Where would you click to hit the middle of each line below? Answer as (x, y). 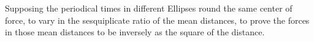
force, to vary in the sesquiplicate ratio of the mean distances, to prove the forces (157, 20)
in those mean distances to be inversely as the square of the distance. (135, 32)
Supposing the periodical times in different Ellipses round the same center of (149, 8)
